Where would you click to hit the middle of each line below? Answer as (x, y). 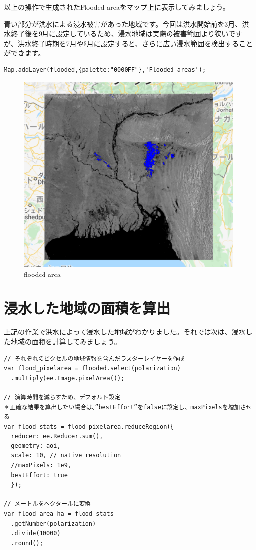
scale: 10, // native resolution (66, 456)
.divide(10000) (36, 533)
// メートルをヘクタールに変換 (47, 504)
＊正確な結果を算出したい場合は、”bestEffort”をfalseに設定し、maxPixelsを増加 (122, 407)
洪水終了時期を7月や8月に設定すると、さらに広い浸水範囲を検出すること (135, 43)
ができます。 (24, 53)
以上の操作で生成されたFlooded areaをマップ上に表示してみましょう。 (117, 7)
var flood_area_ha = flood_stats (59, 514)
